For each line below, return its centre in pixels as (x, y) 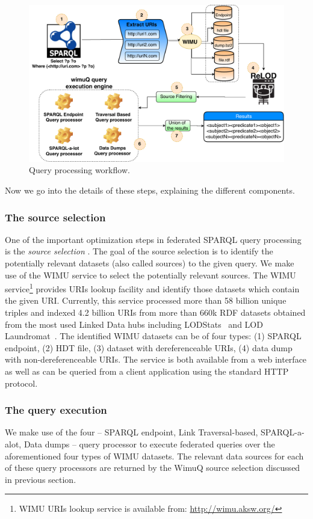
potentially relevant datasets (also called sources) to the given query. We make (150, 263)
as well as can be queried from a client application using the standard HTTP (147, 371)
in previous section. (41, 479)
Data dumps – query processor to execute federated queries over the (149, 444)
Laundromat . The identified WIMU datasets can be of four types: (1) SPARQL (153, 336)
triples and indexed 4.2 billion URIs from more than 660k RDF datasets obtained (155, 312)
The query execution (56, 410)
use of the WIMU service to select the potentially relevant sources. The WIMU (150, 275)
